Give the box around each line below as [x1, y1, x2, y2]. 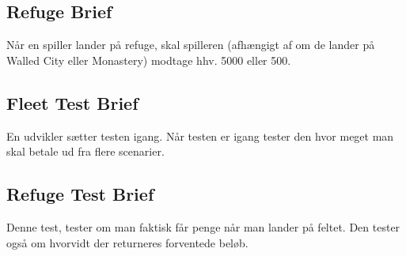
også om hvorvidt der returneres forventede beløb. [6, 234, 249, 250]
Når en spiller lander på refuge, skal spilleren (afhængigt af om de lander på [6, 36, 375, 53]
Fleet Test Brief [6, 90, 138, 115]
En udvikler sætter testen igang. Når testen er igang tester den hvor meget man [6, 127, 394, 144]
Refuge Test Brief [6, 182, 154, 206]
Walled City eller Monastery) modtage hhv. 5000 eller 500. [6, 51, 291, 68]
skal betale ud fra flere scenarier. [6, 143, 165, 160]
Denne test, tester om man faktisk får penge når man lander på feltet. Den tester [6, 218, 400, 235]
